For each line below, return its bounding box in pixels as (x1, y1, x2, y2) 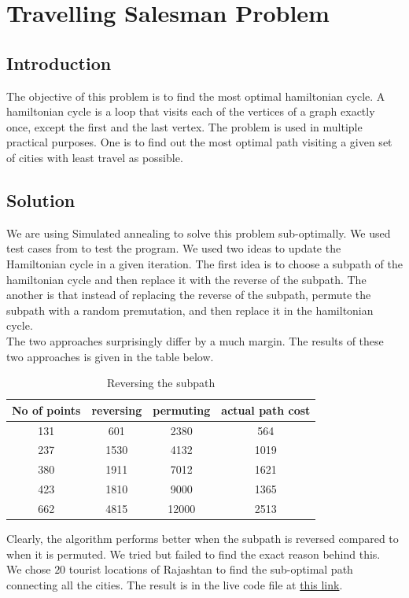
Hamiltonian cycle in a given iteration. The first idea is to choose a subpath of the (6, 255, 403, 271)
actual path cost (221, 401, 311, 418)
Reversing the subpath (107, 375, 216, 391)
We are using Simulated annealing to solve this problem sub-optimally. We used (6, 224, 391, 241)
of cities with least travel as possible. (6, 149, 183, 165)
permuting (153, 401, 211, 418)
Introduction (6, 50, 112, 75)
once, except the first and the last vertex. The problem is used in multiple (6, 118, 363, 135)
